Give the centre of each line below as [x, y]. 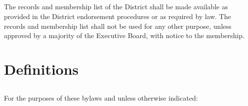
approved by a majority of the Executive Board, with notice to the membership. [124, 35]
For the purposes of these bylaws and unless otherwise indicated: [101, 97]
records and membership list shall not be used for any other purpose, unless [118, 26]
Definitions [41, 69]
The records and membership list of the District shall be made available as [116, 7]
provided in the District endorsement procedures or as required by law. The [118, 16]
